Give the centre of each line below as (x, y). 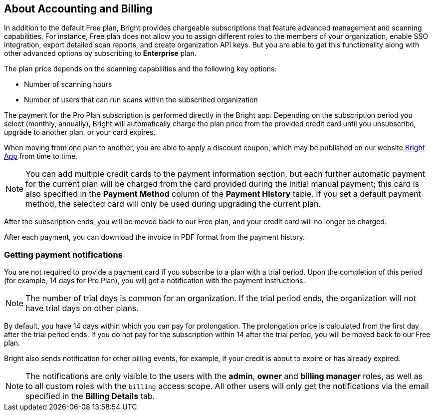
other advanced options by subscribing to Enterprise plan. (100, 53)
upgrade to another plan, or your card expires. (80, 132)
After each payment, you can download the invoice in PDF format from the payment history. (155, 237)
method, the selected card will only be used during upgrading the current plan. (173, 204)
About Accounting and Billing (78, 9)
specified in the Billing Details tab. (90, 396)
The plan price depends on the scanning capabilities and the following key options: (140, 69)
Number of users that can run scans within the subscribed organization (141, 100)
